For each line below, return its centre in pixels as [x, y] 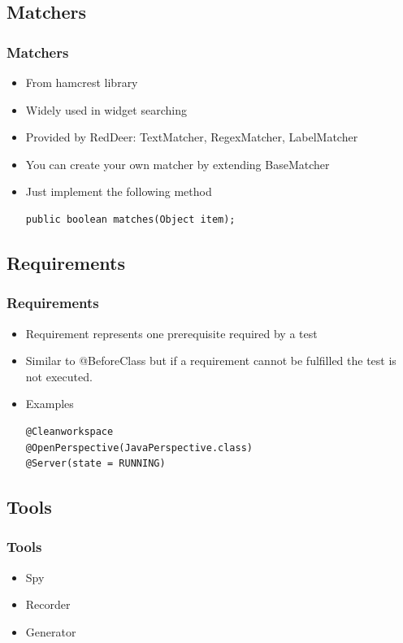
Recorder [48, 604]
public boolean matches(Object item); [130, 219]
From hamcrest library [82, 82]
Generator [51, 631]
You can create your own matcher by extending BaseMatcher [178, 164]
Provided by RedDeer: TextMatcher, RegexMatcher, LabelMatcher [192, 137]
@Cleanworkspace [69, 431]
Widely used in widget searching [106, 109]
